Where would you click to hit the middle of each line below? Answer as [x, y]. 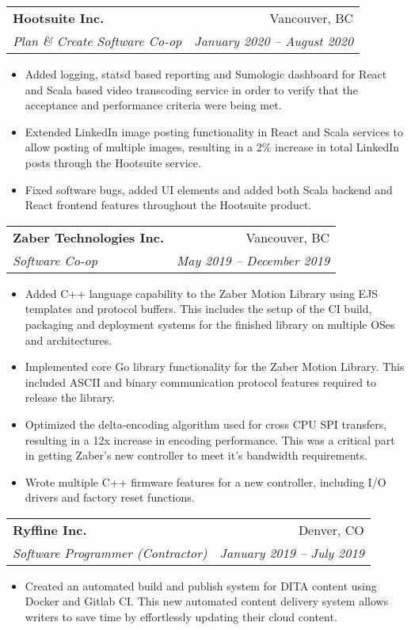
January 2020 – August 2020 [274, 41]
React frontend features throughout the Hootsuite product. [168, 205]
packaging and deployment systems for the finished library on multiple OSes [210, 324]
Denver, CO [331, 529]
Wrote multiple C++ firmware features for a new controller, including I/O [205, 481]
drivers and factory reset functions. [110, 497]
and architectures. [68, 340]
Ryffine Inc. [50, 529]
